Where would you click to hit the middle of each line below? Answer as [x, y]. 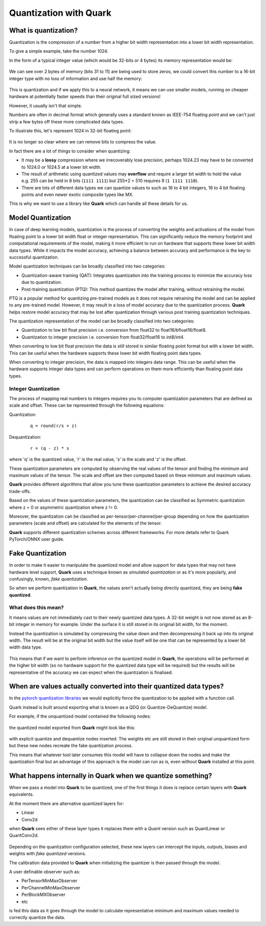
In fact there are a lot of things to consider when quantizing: [70, 151]
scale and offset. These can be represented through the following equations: [87, 405]
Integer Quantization [34, 388]
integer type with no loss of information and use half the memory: [76, 78]
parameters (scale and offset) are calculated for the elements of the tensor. [85, 523]
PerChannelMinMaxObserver [51, 887]
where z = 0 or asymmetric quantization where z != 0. [64, 507]
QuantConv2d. [24, 835]
